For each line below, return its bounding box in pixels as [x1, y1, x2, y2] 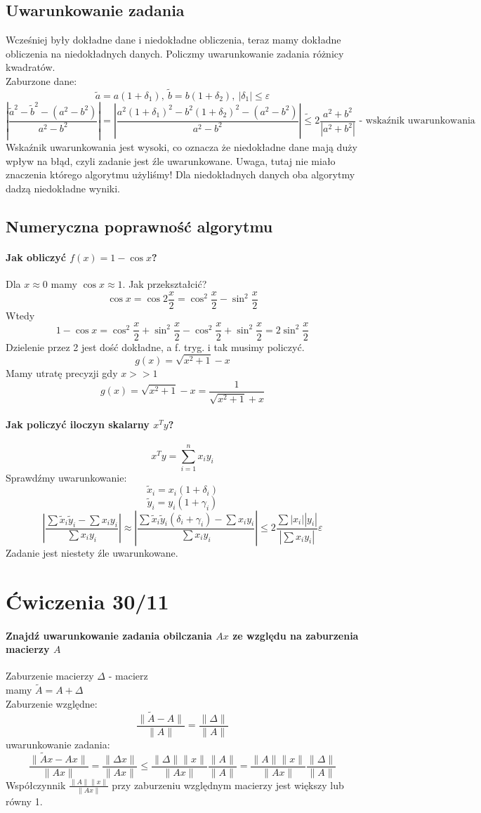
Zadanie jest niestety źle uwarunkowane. [6, 546, 178, 560]
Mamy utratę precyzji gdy [6, 366, 118, 381]
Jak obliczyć [6, 250, 66, 265]
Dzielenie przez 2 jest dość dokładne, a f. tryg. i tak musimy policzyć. [6, 339, 305, 354]
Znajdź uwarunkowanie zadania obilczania [6, 628, 212, 642]
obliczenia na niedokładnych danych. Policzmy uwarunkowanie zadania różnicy [6, 46, 344, 60]
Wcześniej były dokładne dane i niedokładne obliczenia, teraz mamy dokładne [6, 32, 341, 47]
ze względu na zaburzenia [232, 628, 359, 642]
